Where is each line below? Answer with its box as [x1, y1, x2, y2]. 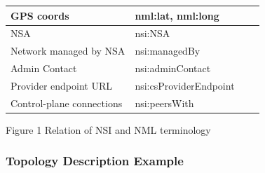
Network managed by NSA [11, 43, 125, 58]
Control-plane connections [11, 95, 123, 110]
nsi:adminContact [135, 61, 211, 76]
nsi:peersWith [135, 95, 194, 110]
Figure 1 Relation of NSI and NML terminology [6, 122, 211, 137]
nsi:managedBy [135, 43, 201, 58]
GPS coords [11, 8, 69, 22]
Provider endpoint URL [11, 78, 112, 92]
